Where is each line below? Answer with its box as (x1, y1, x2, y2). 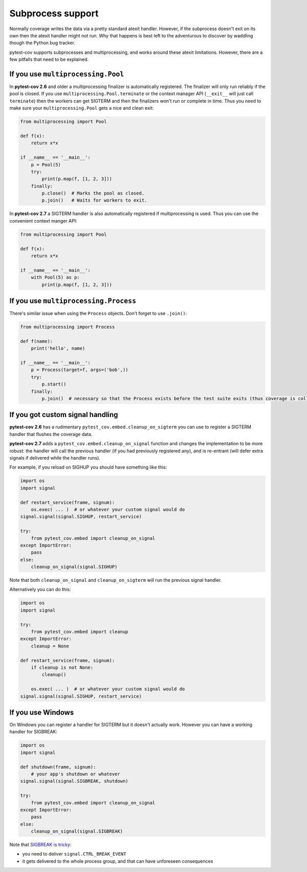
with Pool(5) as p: (31, 274, 80, 280)
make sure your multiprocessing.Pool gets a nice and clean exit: (9, 105, 154, 111)
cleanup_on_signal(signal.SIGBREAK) (31, 829, 123, 834)
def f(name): (20, 338, 53, 344)
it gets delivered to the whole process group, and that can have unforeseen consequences (22, 858, 213, 864)
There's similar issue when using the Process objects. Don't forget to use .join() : (9, 310, 187, 317)
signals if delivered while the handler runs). (9, 455, 101, 461)
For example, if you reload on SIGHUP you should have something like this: (9, 464, 167, 470)
